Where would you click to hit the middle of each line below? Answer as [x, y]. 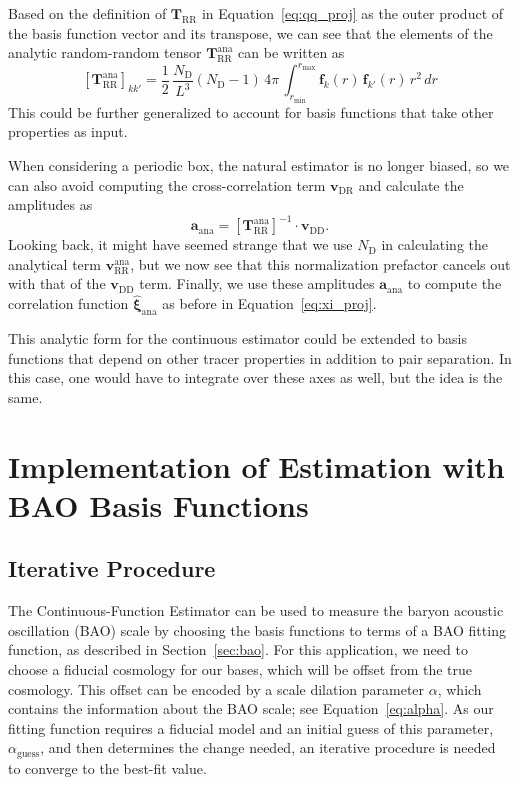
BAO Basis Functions [158, 504]
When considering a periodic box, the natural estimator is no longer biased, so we [259, 164]
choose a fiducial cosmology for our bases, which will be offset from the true [240, 668]
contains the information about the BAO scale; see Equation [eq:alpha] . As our [251, 708]
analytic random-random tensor [105, 52]
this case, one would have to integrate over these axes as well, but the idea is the [255, 377]
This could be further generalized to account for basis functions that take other [251, 111]
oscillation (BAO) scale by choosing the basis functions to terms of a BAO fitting [257, 629]
